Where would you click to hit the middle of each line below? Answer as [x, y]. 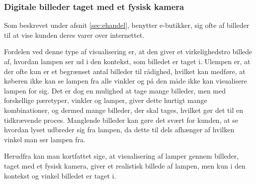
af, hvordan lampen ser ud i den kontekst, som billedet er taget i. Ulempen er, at [127, 61]
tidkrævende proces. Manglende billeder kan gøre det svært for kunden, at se [121, 120]
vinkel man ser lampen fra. [45, 139]
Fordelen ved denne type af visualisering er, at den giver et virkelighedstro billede [128, 51]
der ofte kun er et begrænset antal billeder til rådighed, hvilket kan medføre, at [125, 71]
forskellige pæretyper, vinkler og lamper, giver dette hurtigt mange [106, 100]
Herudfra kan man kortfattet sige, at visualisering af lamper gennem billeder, [122, 156]
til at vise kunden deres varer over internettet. [74, 35]
